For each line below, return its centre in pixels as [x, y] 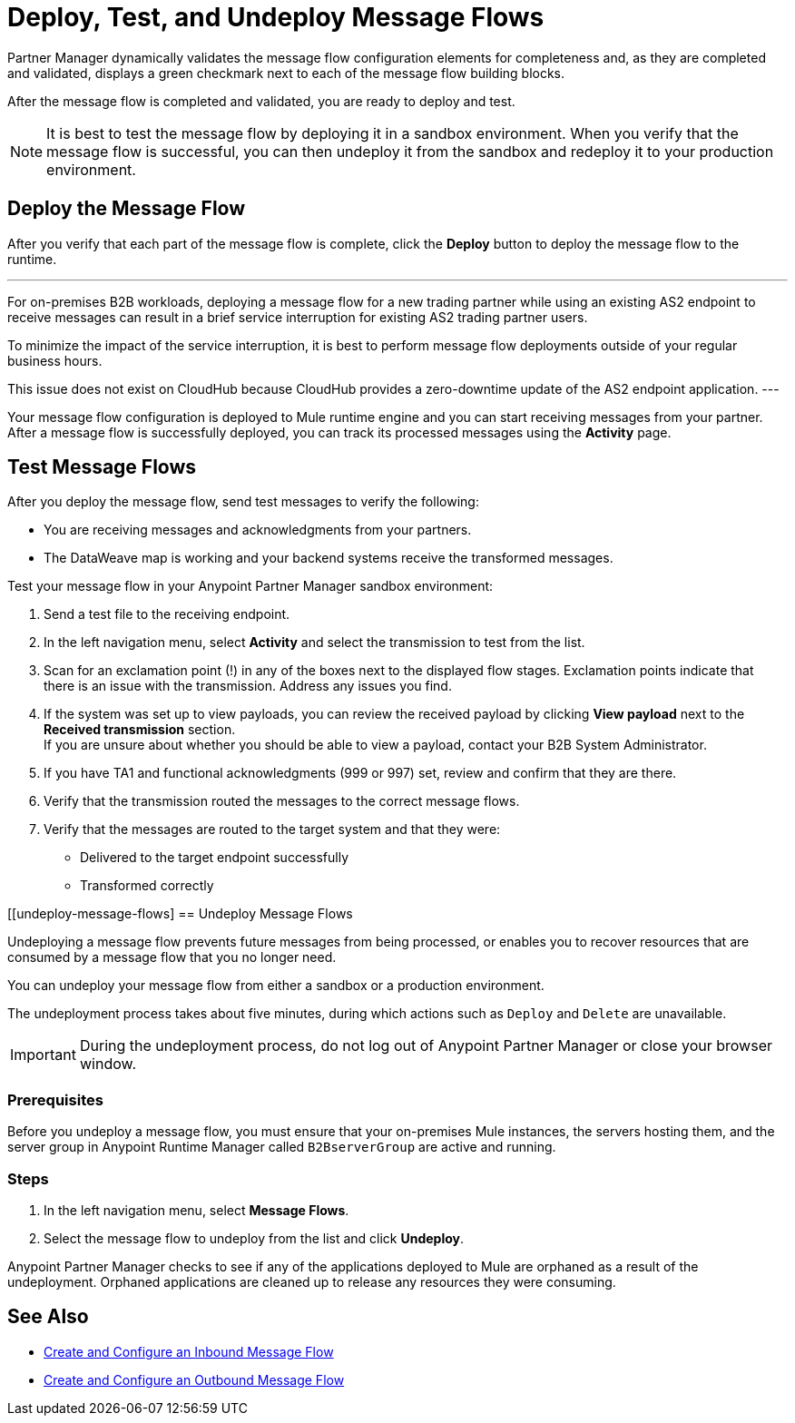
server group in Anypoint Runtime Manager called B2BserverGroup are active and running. [282, 1147]
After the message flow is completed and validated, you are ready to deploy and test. [261, 101]
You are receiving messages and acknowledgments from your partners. [258, 530]
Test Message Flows [102, 467]
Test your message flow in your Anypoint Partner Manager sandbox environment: [250, 586]
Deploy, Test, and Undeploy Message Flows [276, 17]
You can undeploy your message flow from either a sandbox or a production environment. [276, 986]
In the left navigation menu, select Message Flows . [196, 1210]
